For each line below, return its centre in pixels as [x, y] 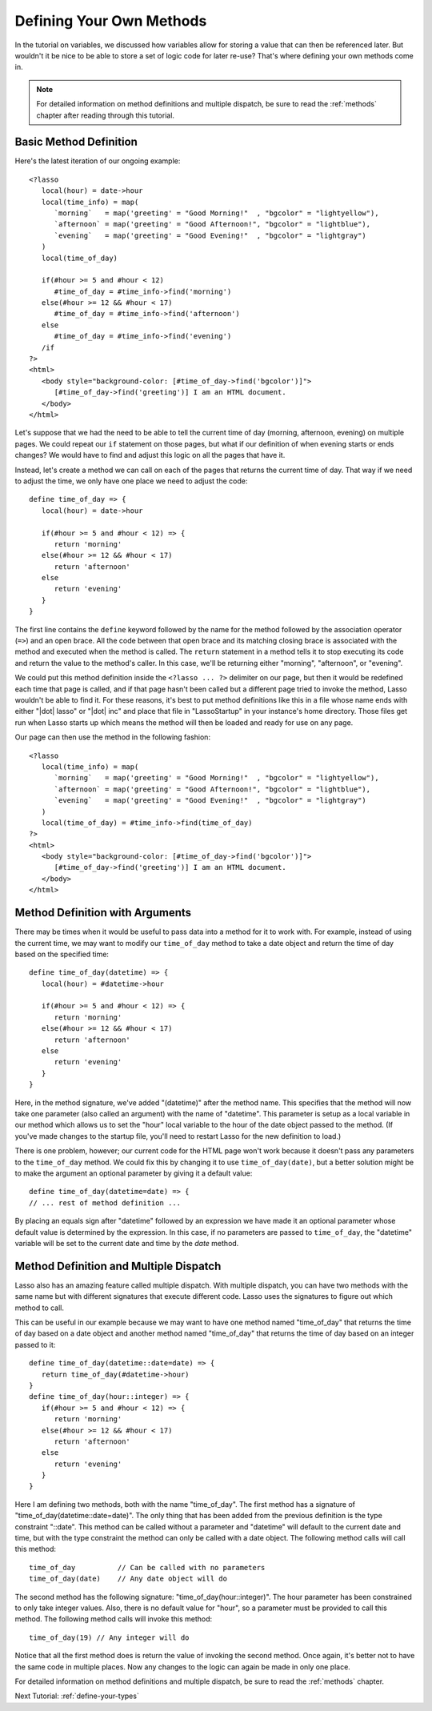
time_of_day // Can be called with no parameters [147, 1567]
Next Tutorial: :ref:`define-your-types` [77, 1696]
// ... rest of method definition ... [105, 1203]
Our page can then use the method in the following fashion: [113, 737]
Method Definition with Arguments [103, 913]
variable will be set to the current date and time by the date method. [127, 1243]
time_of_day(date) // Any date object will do [128, 1579]
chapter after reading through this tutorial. [106, 115]
